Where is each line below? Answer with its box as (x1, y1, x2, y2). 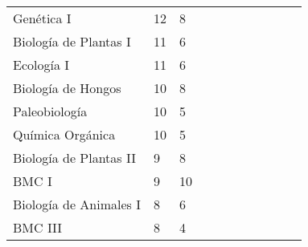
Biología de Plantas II (13, 148, 136, 167)
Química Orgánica (13, 125, 116, 144)
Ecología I (13, 55, 70, 74)
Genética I (13, 9, 72, 27)
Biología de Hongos (13, 79, 121, 97)
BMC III (13, 218, 63, 237)
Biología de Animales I (13, 195, 141, 213)
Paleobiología (13, 102, 88, 120)
